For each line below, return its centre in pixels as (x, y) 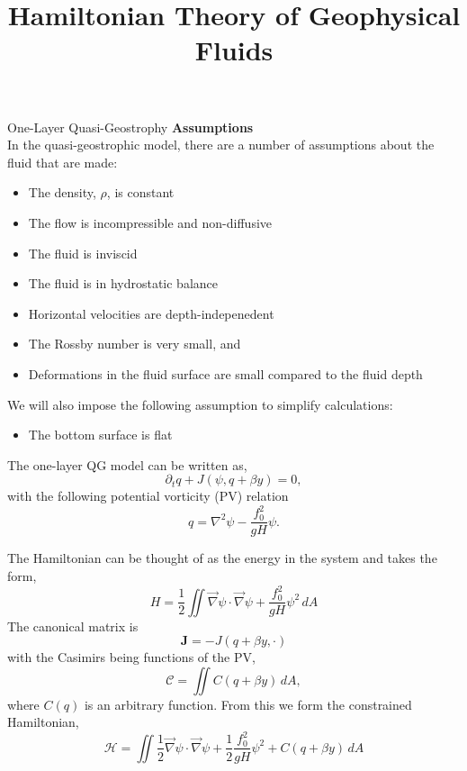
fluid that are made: (63, 162)
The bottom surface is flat (100, 435)
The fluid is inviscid (83, 253)
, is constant (140, 192)
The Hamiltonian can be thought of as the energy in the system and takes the (222, 558)
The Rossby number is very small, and (135, 344)
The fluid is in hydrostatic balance (123, 283)
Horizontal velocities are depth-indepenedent (151, 313)
